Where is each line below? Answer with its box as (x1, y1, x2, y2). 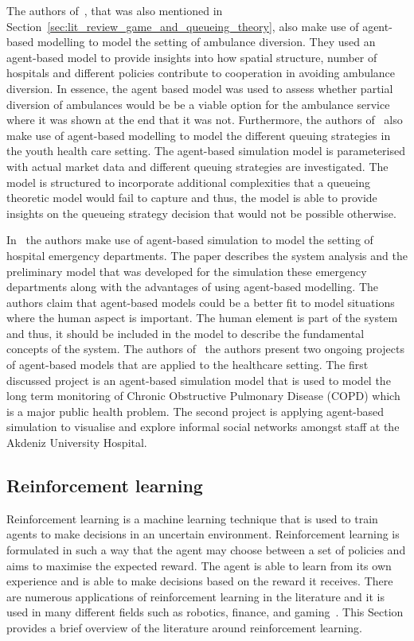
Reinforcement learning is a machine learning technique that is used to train (6, 510, 378, 526)
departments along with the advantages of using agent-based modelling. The (6, 278, 379, 295)
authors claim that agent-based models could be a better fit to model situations (6, 293, 395, 310)
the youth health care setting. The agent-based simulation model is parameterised (6, 142, 405, 159)
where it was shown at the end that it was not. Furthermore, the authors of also (6, 111, 403, 128)
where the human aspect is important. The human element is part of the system (6, 309, 398, 326)
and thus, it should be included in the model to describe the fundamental (6, 324, 365, 341)
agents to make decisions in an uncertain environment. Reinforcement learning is (6, 526, 400, 542)
